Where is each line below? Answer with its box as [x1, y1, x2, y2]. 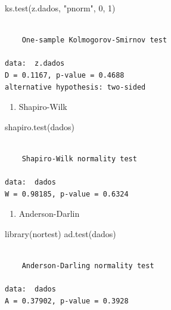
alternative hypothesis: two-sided [5, 82, 146, 91]
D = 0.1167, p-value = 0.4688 [5, 70, 125, 79]
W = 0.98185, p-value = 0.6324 [5, 189, 129, 198]
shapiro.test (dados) [5, 120, 74, 133]
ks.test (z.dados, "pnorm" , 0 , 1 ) [5, 2, 116, 14]
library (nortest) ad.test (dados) [5, 227, 116, 240]
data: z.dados [5, 59, 65, 68]
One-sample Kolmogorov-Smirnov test [21, 36, 167, 45]
